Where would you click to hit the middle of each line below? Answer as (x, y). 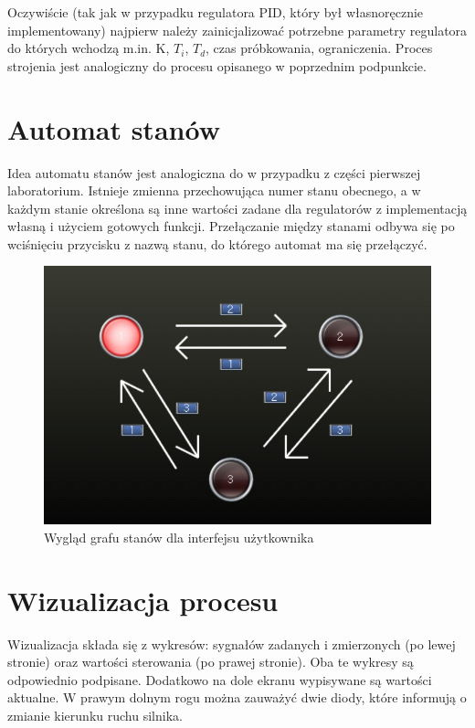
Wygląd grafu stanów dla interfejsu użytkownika (179, 537)
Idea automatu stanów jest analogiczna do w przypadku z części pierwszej (214, 172)
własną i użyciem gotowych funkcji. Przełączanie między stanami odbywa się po (231, 226)
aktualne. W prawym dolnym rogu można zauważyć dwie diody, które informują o (237, 697)
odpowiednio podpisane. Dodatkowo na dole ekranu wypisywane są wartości (220, 679)
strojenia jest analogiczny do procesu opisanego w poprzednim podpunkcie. (217, 65)
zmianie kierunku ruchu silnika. (95, 716)
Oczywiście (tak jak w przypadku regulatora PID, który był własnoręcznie (216, 12)
